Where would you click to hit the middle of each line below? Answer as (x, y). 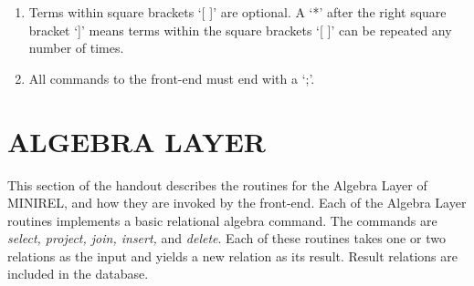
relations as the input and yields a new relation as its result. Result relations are (232, 255)
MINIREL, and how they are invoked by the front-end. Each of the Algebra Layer (237, 203)
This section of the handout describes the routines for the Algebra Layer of (217, 184)
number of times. (76, 48)
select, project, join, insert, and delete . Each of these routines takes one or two (226, 238)
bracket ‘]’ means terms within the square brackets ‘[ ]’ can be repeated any (240, 30)
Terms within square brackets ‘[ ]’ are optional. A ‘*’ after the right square (237, 12)
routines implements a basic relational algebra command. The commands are (222, 220)
